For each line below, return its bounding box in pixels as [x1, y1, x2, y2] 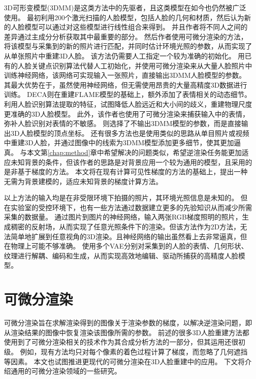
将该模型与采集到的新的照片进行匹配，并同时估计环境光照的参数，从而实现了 [4, 41, 252, 51]
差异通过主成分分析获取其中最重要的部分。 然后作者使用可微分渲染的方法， [4, 31, 248, 41]
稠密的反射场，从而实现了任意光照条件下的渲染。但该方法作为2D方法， [10, 221, 240, 232]
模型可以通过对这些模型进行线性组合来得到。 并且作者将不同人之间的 [24, 22, 248, 32]
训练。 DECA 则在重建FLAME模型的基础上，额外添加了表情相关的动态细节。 [4, 89, 252, 99]
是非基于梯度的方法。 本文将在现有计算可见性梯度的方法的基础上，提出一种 [4, 166, 248, 177]
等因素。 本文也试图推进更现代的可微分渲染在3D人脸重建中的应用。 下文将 [4, 356, 245, 366]
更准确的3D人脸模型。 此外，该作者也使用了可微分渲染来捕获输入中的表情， [4, 108, 250, 119]
